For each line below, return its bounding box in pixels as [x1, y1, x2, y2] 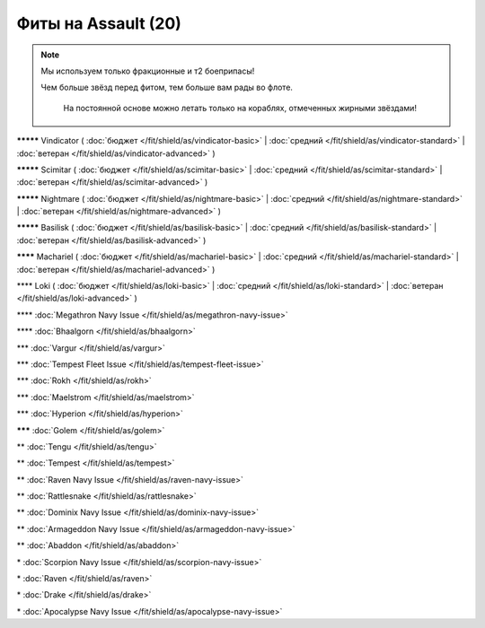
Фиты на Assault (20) [16, 13, 181, 33]
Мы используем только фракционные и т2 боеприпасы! [40, 65, 255, 76]
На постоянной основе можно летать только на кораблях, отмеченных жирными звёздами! [63, 102, 418, 113]
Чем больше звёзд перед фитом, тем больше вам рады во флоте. [40, 82, 294, 93]
